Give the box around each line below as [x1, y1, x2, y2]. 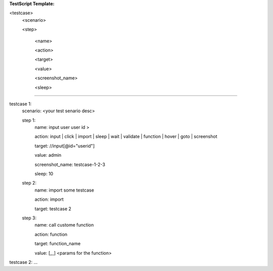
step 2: [22, 180, 37, 186]
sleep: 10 [34, 171, 54, 177]
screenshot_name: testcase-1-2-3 [34, 161, 106, 167]
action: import [34, 196, 64, 202]
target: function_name [34, 241, 81, 247]
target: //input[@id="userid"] [34, 143, 95, 149]
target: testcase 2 [34, 205, 72, 212]
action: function [34, 231, 68, 237]
